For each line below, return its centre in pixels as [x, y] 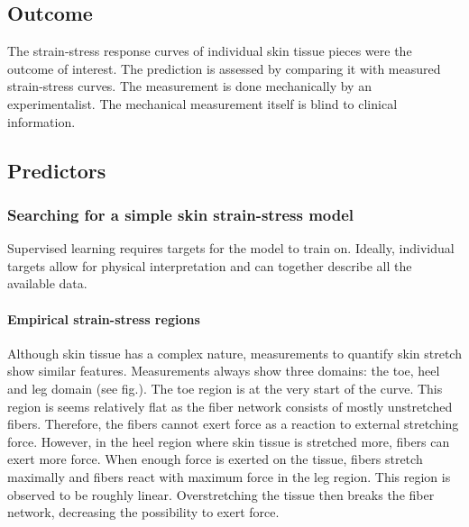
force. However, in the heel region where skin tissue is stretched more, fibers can [229, 441]
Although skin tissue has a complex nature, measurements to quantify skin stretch [234, 353]
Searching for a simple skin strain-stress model [181, 214]
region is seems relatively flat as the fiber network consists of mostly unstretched [230, 406]
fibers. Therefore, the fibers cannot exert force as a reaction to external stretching [233, 424]
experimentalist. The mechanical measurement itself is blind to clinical [202, 103]
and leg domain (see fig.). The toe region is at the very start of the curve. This [225, 388]
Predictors [57, 170]
